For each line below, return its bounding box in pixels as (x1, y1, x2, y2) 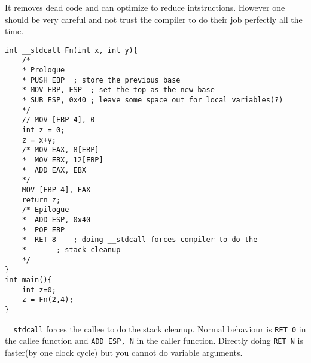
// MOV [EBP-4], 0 (22, 116, 95, 125)
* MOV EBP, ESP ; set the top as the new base (22, 86, 215, 95)
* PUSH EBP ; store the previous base (22, 75, 181, 84)
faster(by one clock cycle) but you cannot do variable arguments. (5, 346, 243, 358)
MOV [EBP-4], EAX (22, 185, 91, 194)
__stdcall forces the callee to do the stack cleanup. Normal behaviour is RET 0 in (5, 322, 306, 335)
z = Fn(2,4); (22, 295, 74, 304)
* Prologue (22, 66, 65, 75)
